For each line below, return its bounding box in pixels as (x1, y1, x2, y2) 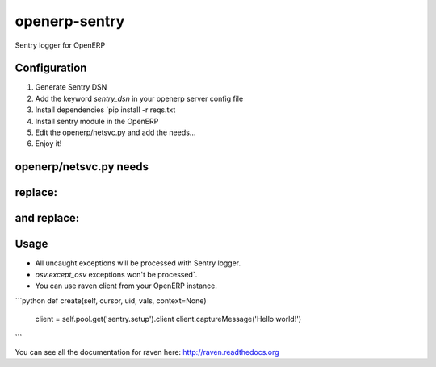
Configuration (15, 61, 87, 75)
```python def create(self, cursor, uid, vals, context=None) (15, 295, 207, 306)
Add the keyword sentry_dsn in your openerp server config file (35, 94, 244, 103)
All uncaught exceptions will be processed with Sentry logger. (35, 258, 241, 268)
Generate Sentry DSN (35, 82, 107, 92)
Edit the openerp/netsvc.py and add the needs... (35, 127, 196, 137)
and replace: (15, 211, 80, 225)
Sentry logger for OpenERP (15, 40, 106, 50)
